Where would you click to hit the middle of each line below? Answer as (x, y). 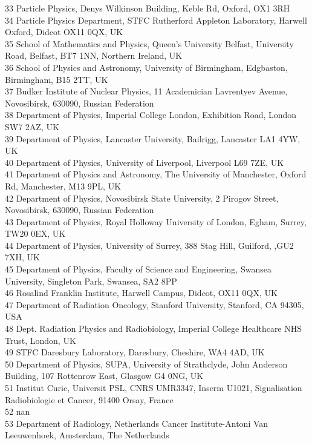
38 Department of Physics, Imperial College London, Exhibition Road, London (151, 115)
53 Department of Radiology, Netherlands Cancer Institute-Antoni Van (137, 423)
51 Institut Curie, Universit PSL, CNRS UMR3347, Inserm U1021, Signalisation (154, 387)
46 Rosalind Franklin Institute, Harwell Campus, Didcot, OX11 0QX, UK (141, 293)
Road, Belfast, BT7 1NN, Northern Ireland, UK (94, 55)
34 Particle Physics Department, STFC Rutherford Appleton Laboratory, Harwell (156, 20)
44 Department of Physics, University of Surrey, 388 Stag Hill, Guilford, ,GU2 (149, 245)
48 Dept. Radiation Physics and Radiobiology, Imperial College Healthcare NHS (154, 328)
